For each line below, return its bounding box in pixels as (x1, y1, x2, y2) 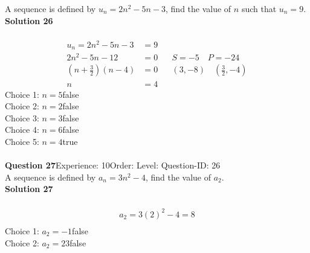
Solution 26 (5, 14, 53, 27)
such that (241, 2, 277, 14)
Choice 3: (5, 111, 39, 124)
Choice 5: (5, 135, 39, 147)
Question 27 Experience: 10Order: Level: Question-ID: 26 (5, 159, 221, 171)
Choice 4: (5, 123, 39, 136)
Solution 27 (5, 182, 53, 195)
